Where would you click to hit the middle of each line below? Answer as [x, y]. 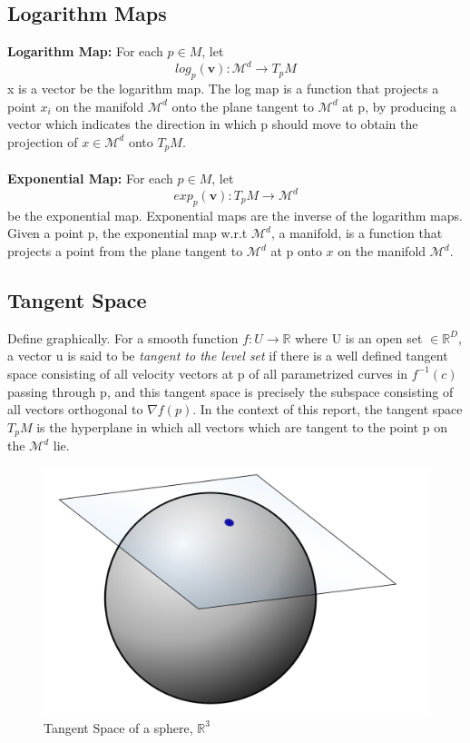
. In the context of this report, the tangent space [328, 409]
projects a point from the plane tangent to [125, 251]
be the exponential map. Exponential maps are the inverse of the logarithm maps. [235, 215]
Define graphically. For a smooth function [123, 337]
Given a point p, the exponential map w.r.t [127, 233]
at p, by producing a [399, 106]
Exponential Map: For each [90, 178]
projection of [43, 141]
